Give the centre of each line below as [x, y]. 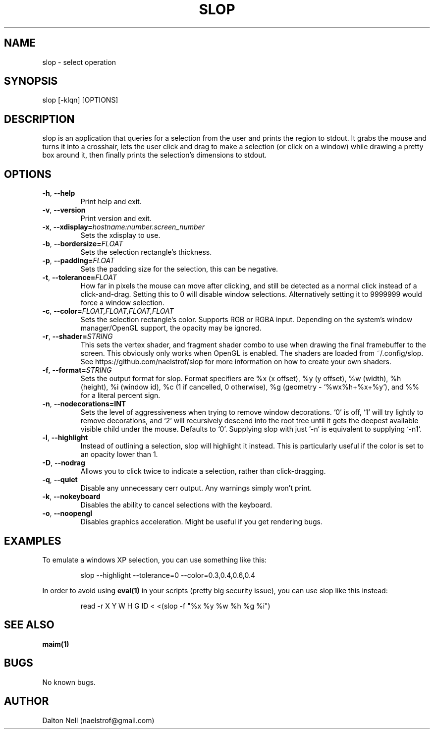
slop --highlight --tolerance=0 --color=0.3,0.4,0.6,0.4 [168, 575]
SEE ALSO [29, 625]
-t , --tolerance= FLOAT [80, 278]
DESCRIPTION [39, 119]
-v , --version [64, 210]
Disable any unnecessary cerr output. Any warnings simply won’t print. [196, 488]
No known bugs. [69, 682]
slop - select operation [79, 62]
